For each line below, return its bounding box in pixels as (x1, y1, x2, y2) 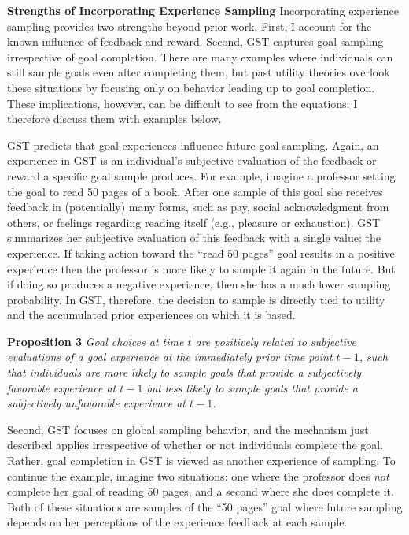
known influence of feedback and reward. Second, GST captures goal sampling (7, 33, 384, 50)
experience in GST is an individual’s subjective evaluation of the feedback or (7, 152, 377, 169)
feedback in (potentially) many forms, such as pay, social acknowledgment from (7, 199, 389, 215)
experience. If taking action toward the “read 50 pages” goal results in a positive (7, 244, 395, 261)
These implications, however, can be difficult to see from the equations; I (7, 95, 358, 111)
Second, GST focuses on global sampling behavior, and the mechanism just (7, 421, 369, 437)
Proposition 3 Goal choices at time (7, 333, 184, 349)
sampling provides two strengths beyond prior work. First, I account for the (7, 17, 372, 34)
